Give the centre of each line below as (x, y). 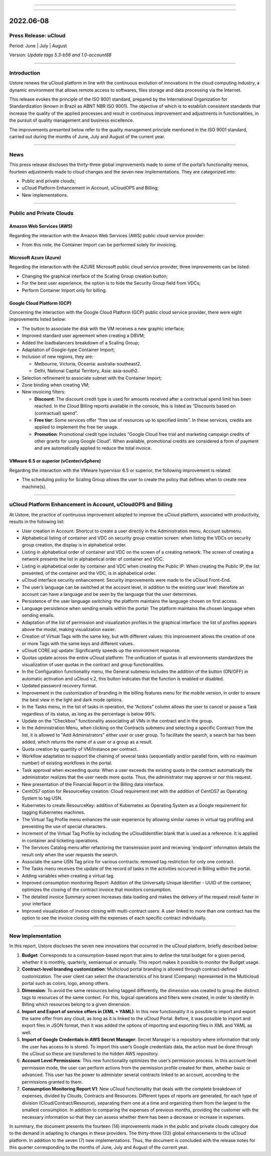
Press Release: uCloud (37, 36)
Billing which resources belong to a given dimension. (76, 1004)
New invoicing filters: (44, 392)
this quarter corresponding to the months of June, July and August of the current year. (99, 1147)
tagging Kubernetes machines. (53, 813)
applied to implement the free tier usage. (77, 427)
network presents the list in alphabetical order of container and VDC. (93, 559)
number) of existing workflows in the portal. (67, 763)
